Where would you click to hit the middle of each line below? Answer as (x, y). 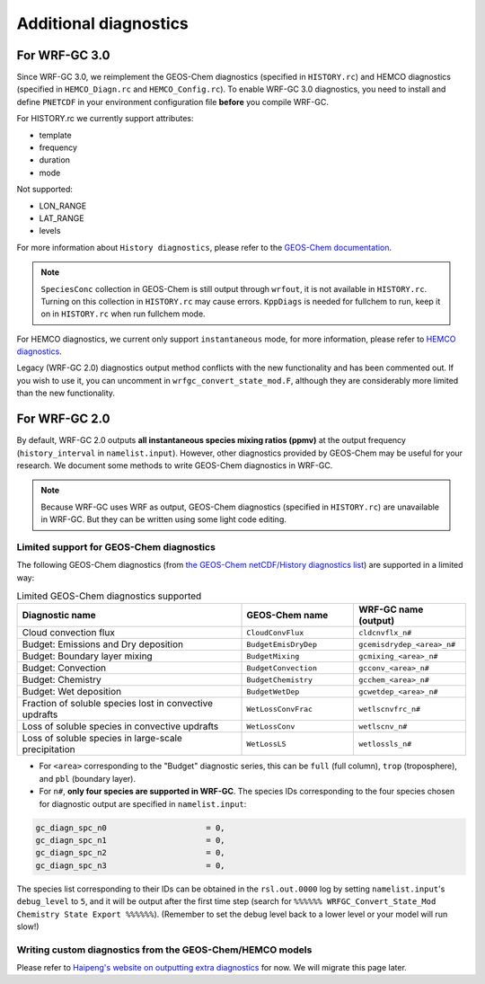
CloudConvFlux (275, 632)
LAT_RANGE (62, 218)
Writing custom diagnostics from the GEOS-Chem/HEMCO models (164, 950)
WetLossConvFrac (280, 709)
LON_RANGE (63, 206)
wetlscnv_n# (383, 727)
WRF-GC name (391, 609)
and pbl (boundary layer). (88, 778)
